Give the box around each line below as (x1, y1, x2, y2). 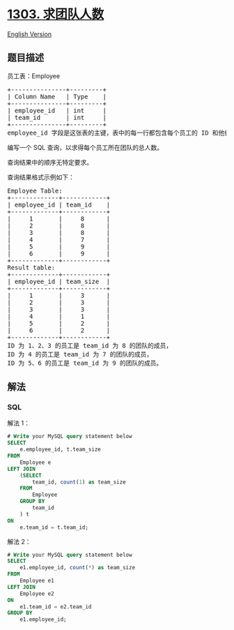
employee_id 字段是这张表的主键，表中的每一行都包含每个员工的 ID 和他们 (7, 128, 231, 137)
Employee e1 (19, 577, 54, 585)
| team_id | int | (7, 113, 107, 121)
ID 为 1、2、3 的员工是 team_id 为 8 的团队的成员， (7, 341, 173, 350)
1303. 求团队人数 (7, 6, 104, 22)
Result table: (7, 263, 56, 271)
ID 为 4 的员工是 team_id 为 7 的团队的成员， (7, 350, 153, 358)
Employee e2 (19, 590, 54, 597)
